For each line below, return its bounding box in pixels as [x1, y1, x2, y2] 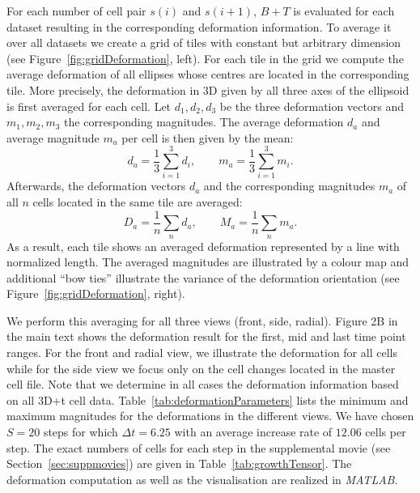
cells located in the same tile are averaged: [32, 193, 243, 210]
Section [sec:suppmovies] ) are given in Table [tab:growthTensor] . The [6, 455, 352, 472]
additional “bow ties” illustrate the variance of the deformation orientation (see [6, 269, 400, 286]
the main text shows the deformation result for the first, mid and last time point [6, 328, 406, 345]
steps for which [43, 423, 118, 440]
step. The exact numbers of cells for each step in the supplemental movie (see [6, 439, 391, 456]
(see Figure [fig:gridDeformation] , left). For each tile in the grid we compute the [6, 49, 404, 66]
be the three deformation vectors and [219, 97, 405, 114]
